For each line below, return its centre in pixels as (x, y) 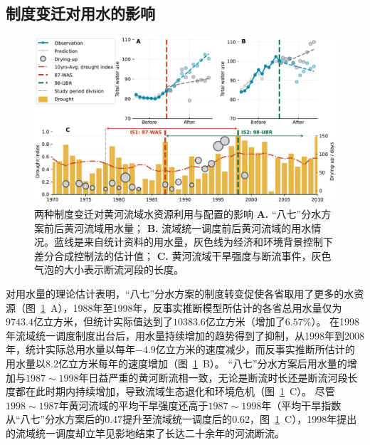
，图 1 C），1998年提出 (303, 419)
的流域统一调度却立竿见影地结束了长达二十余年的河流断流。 (145, 433)
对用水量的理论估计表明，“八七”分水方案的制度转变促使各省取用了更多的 (175, 293)
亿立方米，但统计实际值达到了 (103, 321)
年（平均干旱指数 (301, 405)
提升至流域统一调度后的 (178, 419)
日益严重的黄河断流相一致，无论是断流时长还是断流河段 (218, 377)
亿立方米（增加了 (245, 321)
